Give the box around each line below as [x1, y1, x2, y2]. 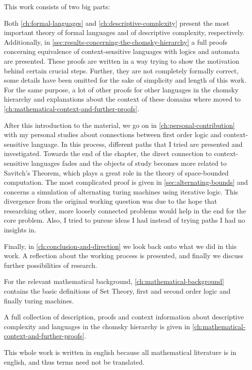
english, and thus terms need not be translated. [4, 356, 145, 367]
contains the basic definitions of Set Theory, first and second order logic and [4, 286, 231, 296]
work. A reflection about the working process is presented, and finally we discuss [4, 250, 244, 261]
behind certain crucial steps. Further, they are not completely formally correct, [4, 65, 239, 75]
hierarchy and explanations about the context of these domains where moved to [4, 94, 241, 104]
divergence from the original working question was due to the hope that [4, 196, 217, 206]
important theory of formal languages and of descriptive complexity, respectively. [4, 27, 245, 37]
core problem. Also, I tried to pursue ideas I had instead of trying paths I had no [4, 215, 245, 225]
